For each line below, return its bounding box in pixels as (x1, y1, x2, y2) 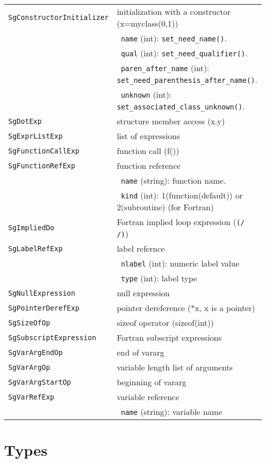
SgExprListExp (8, 131, 63, 140)
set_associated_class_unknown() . (117, 100, 245, 112)
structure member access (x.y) (117, 115, 225, 127)
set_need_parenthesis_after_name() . (117, 74, 257, 85)
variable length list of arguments (117, 361, 233, 373)
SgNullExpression (8, 289, 75, 297)
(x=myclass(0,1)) (117, 17, 179, 29)
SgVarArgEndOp (8, 348, 63, 357)
